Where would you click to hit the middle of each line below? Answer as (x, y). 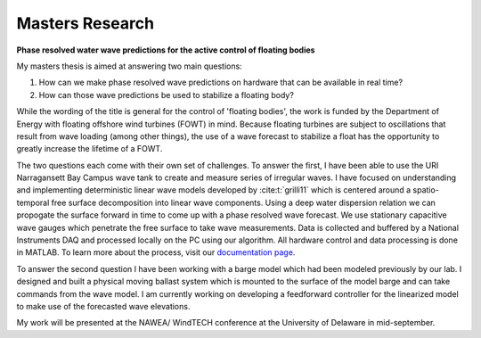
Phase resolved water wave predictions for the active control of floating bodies (166, 50)
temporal (33, 202)
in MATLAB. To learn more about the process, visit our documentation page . (156, 252)
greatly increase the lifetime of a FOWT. (90, 149)
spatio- (426, 190)
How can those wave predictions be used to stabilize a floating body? (166, 95)
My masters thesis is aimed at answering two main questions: (129, 66)
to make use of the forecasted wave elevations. (103, 306)
